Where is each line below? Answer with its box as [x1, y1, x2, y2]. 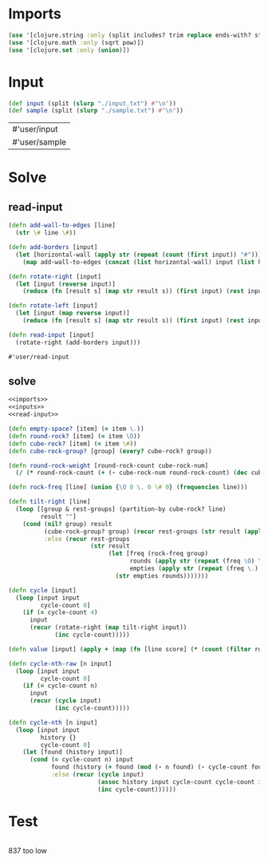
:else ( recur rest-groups [43, 535, 130, 543]
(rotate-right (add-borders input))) [15, 338, 141, 346]
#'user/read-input [8, 353, 69, 361]
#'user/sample [12, 136, 66, 148]
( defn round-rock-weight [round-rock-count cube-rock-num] [8, 461, 209, 469]
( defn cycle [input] [8, 586, 77, 595]
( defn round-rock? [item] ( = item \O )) [8, 432, 141, 440]
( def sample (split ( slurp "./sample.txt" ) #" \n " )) [8, 107, 183, 115]
